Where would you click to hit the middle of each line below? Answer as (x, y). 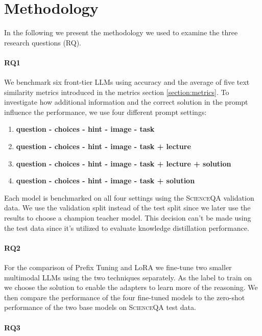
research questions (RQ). (43, 42)
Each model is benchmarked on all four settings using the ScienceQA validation (129, 197)
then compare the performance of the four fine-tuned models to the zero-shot (125, 297)
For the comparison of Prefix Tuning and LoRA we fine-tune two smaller (118, 267)
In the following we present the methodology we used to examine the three (121, 32)
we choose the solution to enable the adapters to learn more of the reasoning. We (131, 287)
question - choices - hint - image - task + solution (105, 181)
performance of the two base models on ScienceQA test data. (100, 307)
